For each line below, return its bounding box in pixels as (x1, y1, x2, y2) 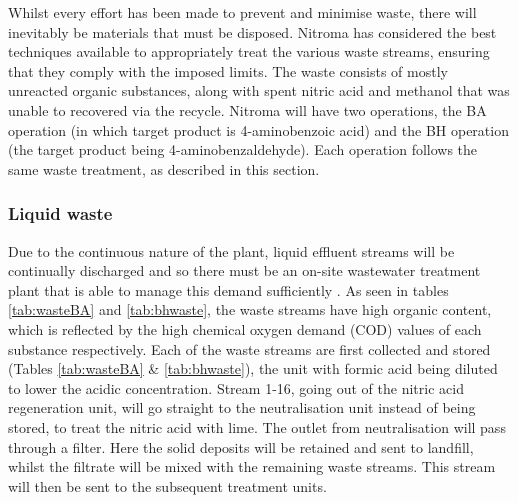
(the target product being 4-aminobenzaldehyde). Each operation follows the (8, 139, 478, 160)
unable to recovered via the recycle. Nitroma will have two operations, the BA (8, 99, 487, 120)
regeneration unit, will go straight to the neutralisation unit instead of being (8, 397, 476, 418)
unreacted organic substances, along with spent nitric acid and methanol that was (8, 80, 510, 101)
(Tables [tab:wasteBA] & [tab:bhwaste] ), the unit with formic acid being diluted (8, 358, 498, 379)
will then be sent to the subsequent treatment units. (8, 475, 327, 496)
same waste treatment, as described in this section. (8, 158, 320, 179)
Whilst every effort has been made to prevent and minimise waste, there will (8, 2, 477, 22)
